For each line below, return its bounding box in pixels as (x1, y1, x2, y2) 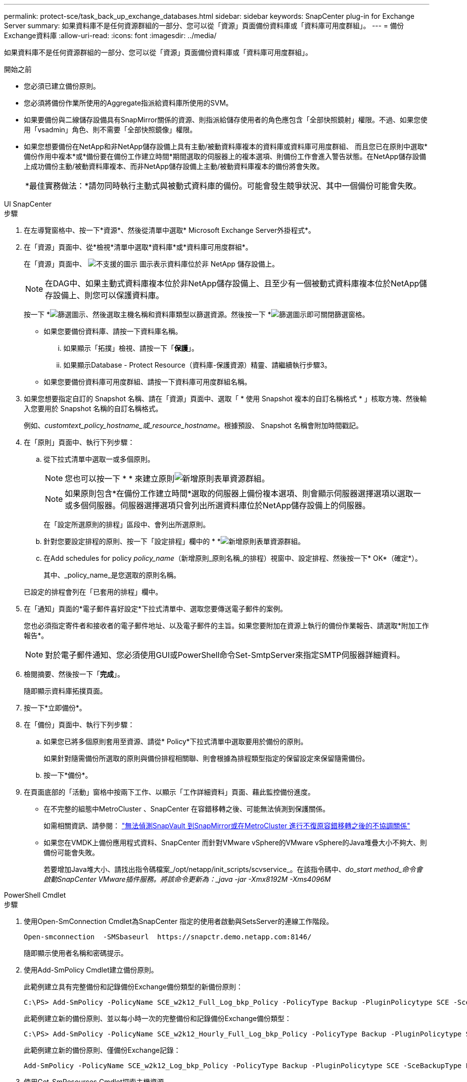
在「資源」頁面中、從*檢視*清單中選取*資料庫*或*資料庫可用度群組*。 (24, 243, 253, 251)
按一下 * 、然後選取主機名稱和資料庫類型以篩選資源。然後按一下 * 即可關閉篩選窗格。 (24, 310, 369, 319)
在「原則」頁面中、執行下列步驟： (24, 438, 135, 446)
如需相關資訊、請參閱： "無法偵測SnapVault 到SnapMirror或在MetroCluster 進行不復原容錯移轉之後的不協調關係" (44, 821, 410, 830)
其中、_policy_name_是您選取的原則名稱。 (44, 571, 181, 579)
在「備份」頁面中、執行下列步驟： (24, 720, 135, 729)
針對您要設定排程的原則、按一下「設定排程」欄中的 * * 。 (44, 537, 305, 545)
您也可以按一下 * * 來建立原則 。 (65, 474, 270, 484)
